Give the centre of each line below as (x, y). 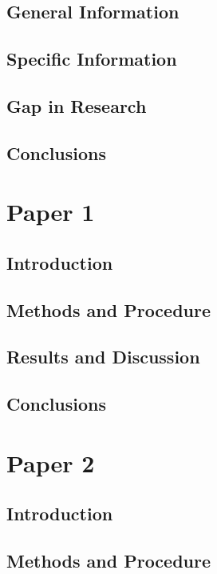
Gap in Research (77, 105)
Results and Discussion (103, 357)
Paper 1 (51, 212)
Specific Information (92, 59)
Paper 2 (51, 462)
